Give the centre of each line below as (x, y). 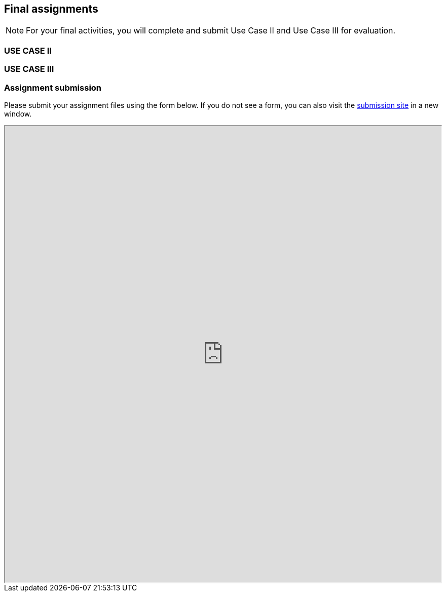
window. (18, 114)
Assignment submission (53, 87)
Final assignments (51, 9)
